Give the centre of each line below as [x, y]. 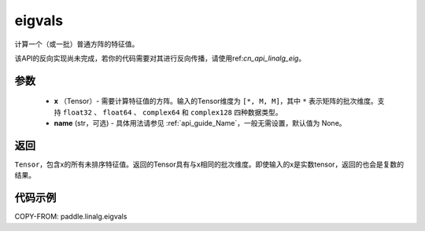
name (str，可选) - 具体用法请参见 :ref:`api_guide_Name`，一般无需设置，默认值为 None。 [200, 123]
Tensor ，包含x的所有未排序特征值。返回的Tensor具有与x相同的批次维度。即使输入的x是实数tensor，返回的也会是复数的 [209, 164]
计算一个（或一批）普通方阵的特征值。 [77, 44]
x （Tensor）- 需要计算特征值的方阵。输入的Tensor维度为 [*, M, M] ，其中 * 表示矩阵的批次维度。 [216, 101]
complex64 [161, 112]
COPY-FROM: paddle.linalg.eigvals [71, 217]
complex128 [211, 112]
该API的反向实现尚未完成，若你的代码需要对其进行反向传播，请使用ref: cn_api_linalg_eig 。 [160, 58]
